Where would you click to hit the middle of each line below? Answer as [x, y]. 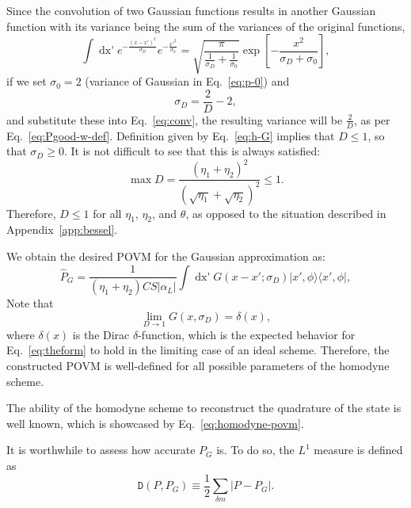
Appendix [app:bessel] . [62, 229]
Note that [30, 303]
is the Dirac [101, 334]
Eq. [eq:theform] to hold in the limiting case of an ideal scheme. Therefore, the [198, 350]
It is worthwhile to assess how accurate [101, 450]
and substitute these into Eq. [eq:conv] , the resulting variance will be [175, 119]
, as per [372, 119]
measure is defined [358, 450]
